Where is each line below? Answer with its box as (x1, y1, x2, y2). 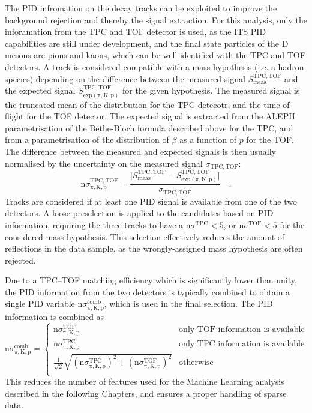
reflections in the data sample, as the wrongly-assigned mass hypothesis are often (5, 242, 303, 255)
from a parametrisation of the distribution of (5, 133, 169, 146)
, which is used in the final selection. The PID (104, 297, 273, 310)
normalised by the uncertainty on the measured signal (5, 157, 203, 169)
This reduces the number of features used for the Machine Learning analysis (5, 375, 284, 388)
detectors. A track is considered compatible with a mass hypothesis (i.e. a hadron (5, 60, 304, 73)
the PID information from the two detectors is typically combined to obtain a (5, 285, 290, 298)
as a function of (179, 133, 236, 146)
